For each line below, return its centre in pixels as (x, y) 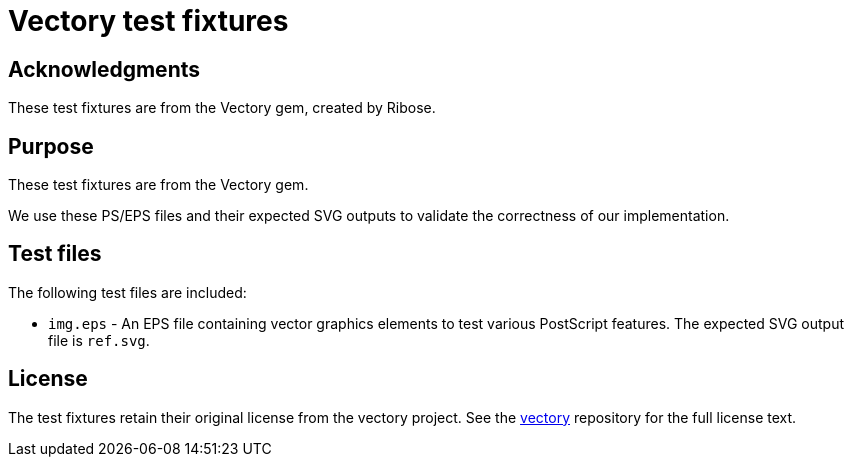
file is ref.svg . (99, 340)
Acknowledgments (104, 69)
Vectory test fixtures (148, 21)
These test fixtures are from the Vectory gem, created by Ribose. (222, 108)
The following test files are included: (127, 292)
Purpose (51, 146)
